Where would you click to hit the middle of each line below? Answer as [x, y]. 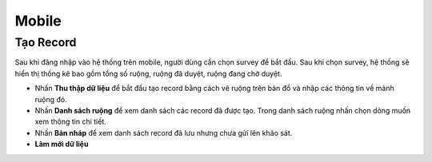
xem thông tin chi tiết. [71, 122]
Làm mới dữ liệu [62, 144]
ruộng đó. [51, 99]
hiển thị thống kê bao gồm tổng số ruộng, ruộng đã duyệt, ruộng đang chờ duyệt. [148, 73]
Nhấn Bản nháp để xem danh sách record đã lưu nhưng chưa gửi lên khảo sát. [164, 132]
